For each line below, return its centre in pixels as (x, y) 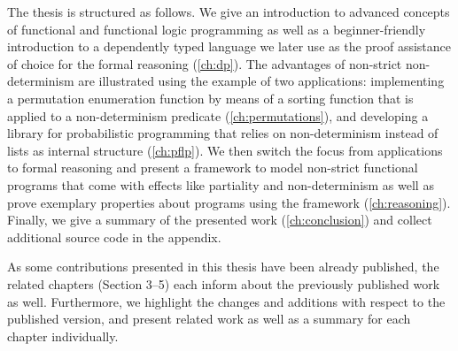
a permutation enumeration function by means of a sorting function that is (210, 98)
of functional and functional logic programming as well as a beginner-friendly (217, 29)
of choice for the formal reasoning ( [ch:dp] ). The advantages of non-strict (205, 63)
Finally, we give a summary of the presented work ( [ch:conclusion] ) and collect (220, 220)
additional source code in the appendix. (114, 237)
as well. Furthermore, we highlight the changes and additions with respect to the (226, 301)
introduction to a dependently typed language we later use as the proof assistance (229, 46)
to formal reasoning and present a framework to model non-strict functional (213, 168)
